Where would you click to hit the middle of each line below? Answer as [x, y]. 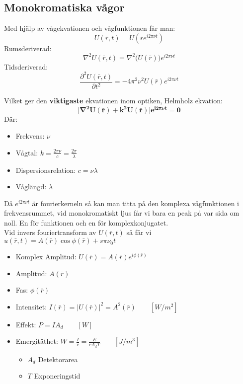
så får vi [139, 232]
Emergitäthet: [37, 341]
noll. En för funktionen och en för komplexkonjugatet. [86, 222]
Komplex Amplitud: [46, 257]
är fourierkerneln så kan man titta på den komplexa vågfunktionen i [136, 203]
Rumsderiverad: [28, 48]
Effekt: [26, 324]
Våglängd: [31, 187]
